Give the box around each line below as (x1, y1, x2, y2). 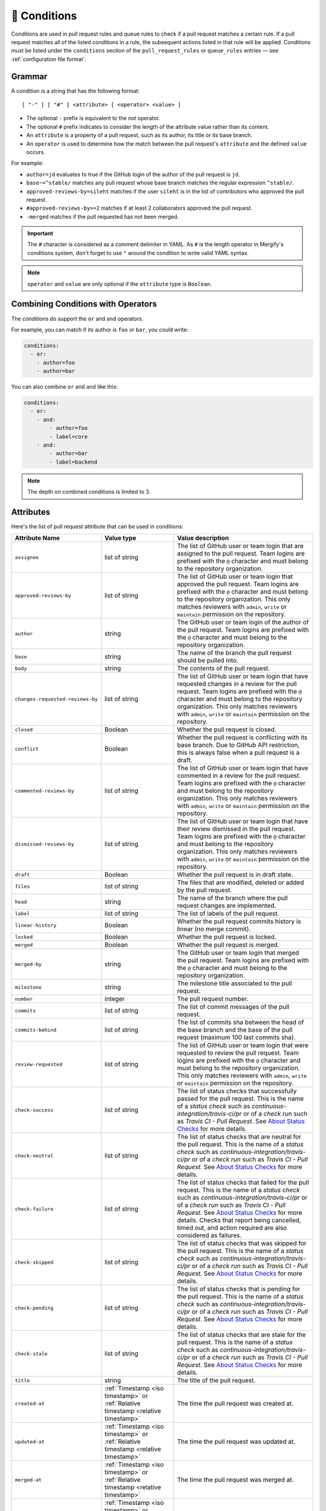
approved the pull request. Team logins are (177, 580, 299, 589)
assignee (14, 554, 39, 560)
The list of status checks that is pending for (177, 1285, 301, 1293)
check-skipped (14, 1259, 54, 1266)
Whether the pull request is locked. (177, 933, 277, 941)
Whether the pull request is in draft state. (177, 870, 293, 879)
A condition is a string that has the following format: (11, 87, 140, 94)
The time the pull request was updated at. (177, 1437, 296, 1446)
